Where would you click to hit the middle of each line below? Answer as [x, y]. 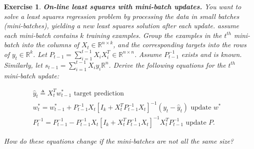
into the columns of [50, 45]
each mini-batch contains [41, 35]
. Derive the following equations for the [167, 65]
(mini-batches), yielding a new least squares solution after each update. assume [122, 26]
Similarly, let [23, 65]
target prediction [99, 93]
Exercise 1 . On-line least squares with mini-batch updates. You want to [123, 6]
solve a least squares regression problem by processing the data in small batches [122, 16]
